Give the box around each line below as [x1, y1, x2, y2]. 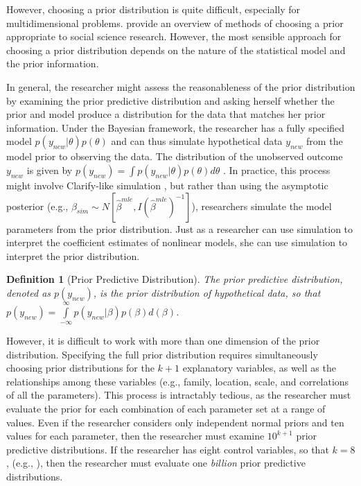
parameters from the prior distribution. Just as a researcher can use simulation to [6, 221, 353, 236]
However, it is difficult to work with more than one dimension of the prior [6, 333, 320, 348]
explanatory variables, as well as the [182, 361, 336, 375]
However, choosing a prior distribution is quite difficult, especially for [6, 2, 301, 16]
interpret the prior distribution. [6, 248, 140, 263]
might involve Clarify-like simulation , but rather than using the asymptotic [6, 177, 328, 192]
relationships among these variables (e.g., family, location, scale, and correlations [6, 374, 349, 388]
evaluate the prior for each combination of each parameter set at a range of [6, 401, 326, 416]
